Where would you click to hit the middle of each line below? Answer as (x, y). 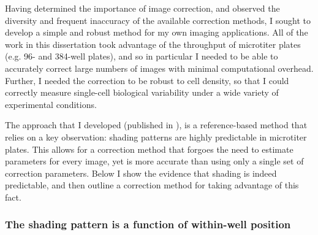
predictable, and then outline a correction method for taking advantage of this (152, 185)
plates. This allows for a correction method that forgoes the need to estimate (149, 149)
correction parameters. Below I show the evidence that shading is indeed (141, 173)
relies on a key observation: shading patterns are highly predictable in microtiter (156, 137)
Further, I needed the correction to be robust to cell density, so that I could (147, 80)
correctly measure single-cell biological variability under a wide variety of (142, 92)
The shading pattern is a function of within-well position (148, 224)
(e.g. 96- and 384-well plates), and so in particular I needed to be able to (142, 56)
